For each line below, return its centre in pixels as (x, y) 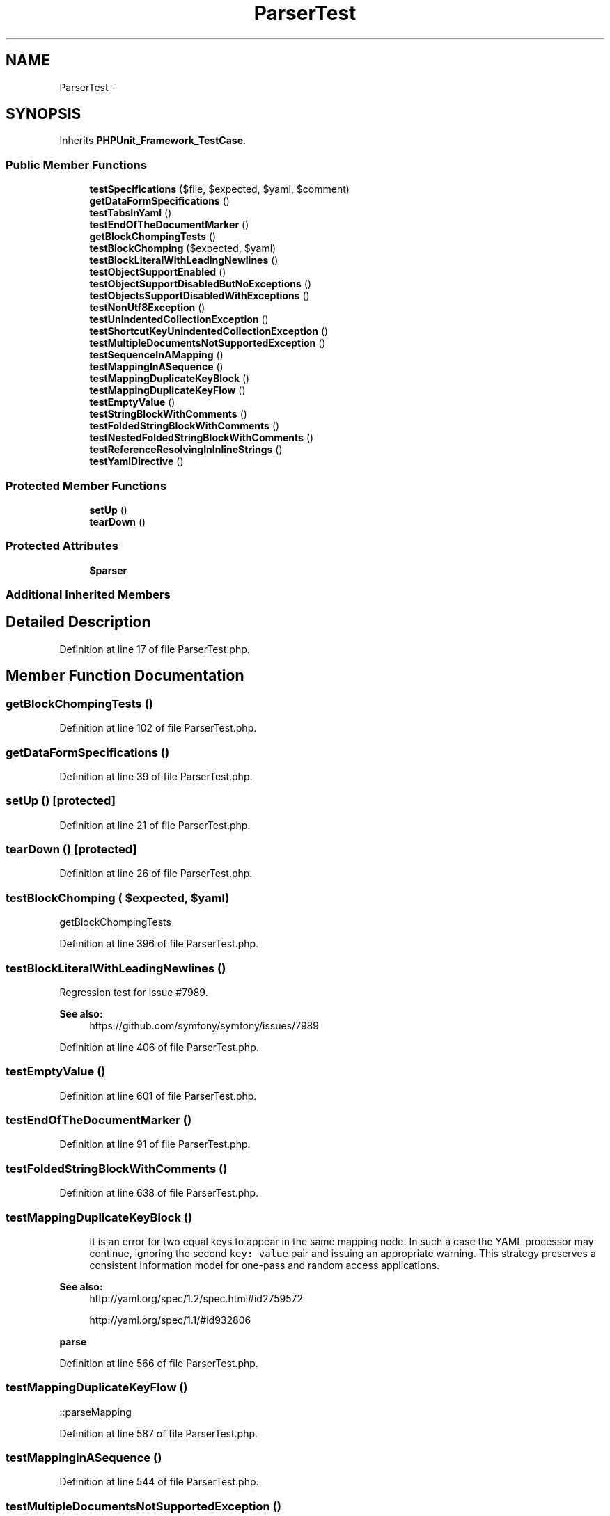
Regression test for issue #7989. (134, 992)
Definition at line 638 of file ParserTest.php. (159, 1193)
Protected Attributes (62, 546)
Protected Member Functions (86, 485)
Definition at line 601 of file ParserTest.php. (158, 1096)
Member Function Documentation (125, 676)
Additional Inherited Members (88, 595)
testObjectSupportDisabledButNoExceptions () (201, 284)
